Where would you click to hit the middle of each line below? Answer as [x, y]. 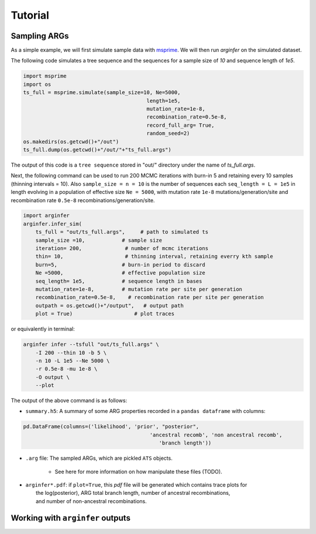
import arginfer [47, 216]
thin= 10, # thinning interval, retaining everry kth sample [154, 256]
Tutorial [30, 15]
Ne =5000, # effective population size [120, 273]
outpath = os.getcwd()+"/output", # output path [109, 306]
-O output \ [53, 377]
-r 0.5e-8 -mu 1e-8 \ [66, 369]
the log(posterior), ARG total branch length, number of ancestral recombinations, [133, 493]
